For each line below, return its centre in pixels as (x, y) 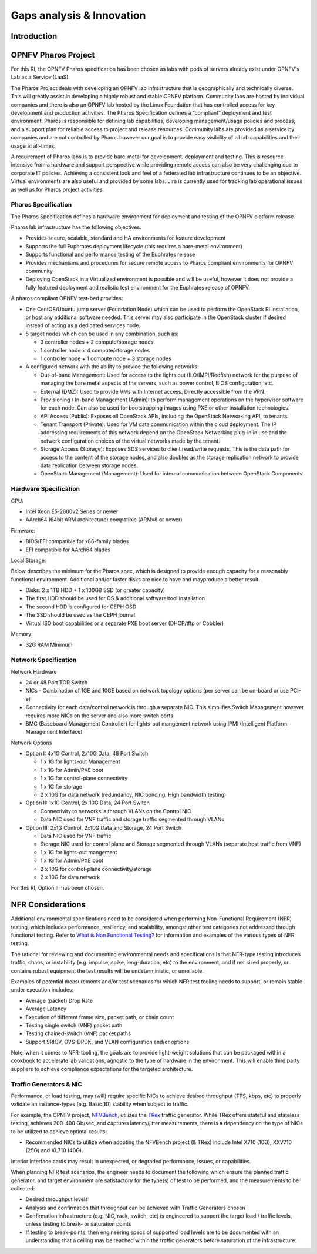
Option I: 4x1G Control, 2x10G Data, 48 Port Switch (87, 754)
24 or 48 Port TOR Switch (57, 682)
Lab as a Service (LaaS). (41, 77)
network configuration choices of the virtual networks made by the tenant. (130, 441)
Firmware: (23, 530)
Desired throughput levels (57, 1199)
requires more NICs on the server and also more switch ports (99, 716)
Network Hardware (34, 671)
